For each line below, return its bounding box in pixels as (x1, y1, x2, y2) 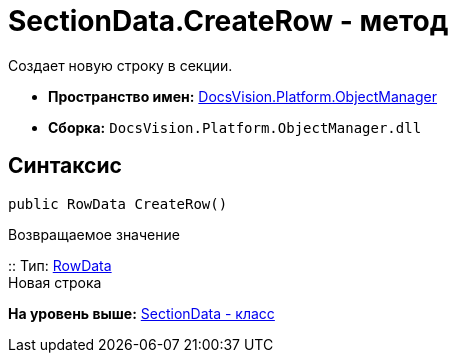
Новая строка (8, 273, 102, 291)
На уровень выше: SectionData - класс (8, 304, 275, 322)
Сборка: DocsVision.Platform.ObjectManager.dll (48, 118, 422, 136)
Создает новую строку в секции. (8, 56, 233, 74)
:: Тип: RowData (8, 256, 112, 274)
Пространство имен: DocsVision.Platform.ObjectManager (48, 87, 437, 105)
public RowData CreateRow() (8, 195, 228, 212)
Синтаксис (8, 153, 122, 179)
